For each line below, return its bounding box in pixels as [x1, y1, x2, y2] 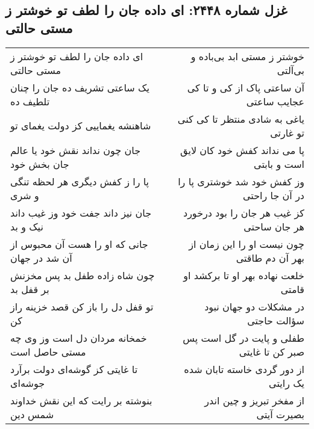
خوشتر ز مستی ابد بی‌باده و [190, 49, 304, 63]
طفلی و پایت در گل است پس [183, 330, 304, 345]
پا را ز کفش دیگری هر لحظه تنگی [10, 174, 149, 188]
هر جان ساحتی [243, 219, 304, 233]
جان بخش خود [10, 156, 69, 171]
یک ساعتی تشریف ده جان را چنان [10, 80, 149, 94]
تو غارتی [270, 125, 304, 140]
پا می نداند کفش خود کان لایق [180, 143, 304, 157]
